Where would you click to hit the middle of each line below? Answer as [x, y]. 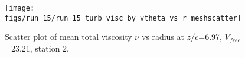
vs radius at [163, 37]
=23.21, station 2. [37, 48]
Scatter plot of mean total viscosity [68, 37]
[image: [20, 8]
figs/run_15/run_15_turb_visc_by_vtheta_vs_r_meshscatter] [123, 18]
